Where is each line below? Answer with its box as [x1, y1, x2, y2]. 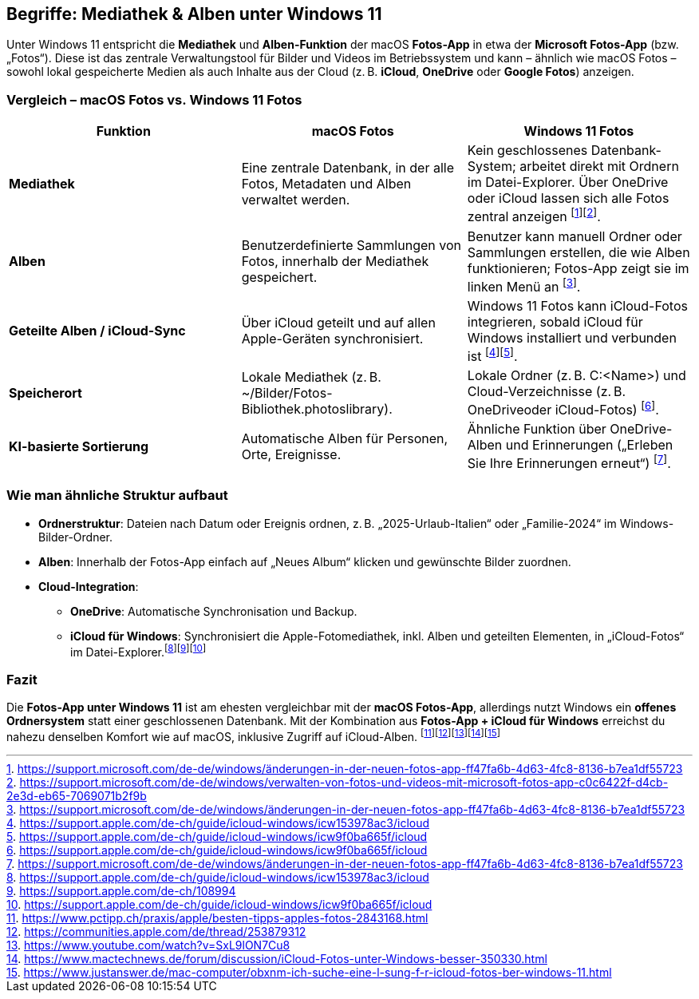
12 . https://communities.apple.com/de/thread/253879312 [6, 924, 306, 938]
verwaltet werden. [241, 191, 350, 208]
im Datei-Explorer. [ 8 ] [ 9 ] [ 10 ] [70, 642, 207, 659]
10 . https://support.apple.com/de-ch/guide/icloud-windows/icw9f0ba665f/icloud [6, 897, 432, 911]
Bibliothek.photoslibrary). [241, 400, 393, 417]
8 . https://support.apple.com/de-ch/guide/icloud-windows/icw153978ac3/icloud [6, 870, 429, 884]
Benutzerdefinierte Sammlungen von [241, 237, 461, 254]
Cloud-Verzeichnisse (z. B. [467, 383, 626, 400]
